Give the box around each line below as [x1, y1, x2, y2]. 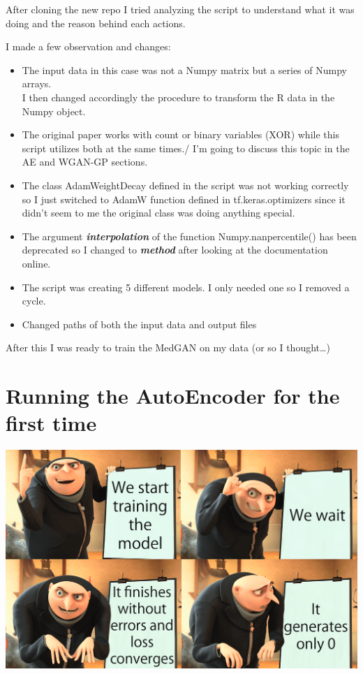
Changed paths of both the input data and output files [22, 316, 257, 331]
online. [22, 256, 51, 270]
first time [6, 409, 97, 437]
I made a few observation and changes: [6, 39, 171, 54]
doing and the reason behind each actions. [6, 15, 186, 30]
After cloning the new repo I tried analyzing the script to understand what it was [6, 2, 355, 16]
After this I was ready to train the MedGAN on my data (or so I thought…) [6, 340, 330, 355]
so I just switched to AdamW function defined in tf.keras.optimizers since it [22, 191, 346, 206]
